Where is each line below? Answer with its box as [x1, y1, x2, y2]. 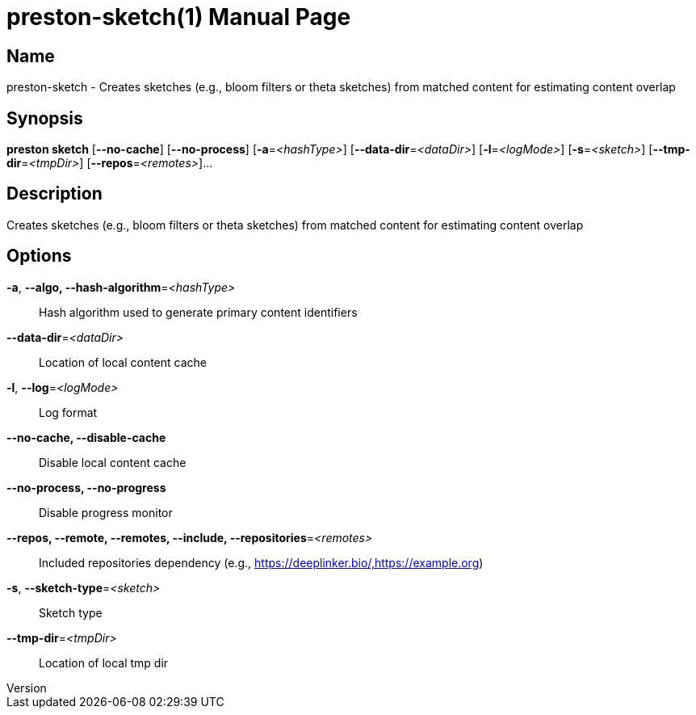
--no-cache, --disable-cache [6, 430, 166, 444]
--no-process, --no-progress [6, 480, 166, 494]
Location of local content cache [39, 355, 207, 369]
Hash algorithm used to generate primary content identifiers [39, 305, 358, 319]
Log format [39, 405, 98, 419]
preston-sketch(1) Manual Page [6, 3, 351, 31]
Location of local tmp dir [39, 655, 169, 670]
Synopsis [6, 107, 83, 128]
